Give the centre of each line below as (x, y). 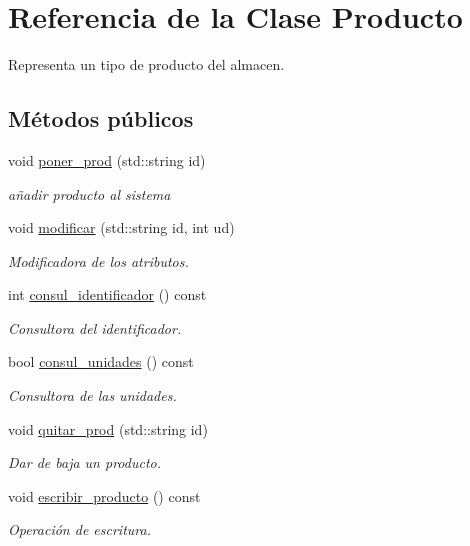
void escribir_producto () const (104, 495)
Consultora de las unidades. (92, 395)
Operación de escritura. (79, 529)
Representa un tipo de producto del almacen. (146, 64)
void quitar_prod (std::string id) (108, 428)
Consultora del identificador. (95, 327)
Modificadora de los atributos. (98, 260)
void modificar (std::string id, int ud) (121, 227)
